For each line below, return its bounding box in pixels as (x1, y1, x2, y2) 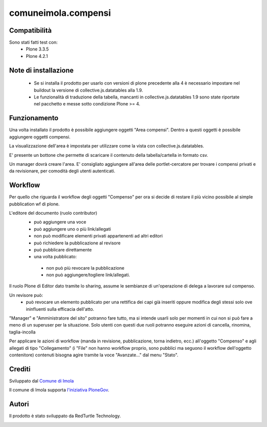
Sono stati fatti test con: (9, 40, 58, 46)
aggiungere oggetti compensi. (9, 134, 71, 140)
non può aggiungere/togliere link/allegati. (46, 272, 131, 278)
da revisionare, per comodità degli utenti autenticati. (9, 168, 116, 174)
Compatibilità (9, 26, 52, 35)
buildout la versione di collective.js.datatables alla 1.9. (34, 87, 143, 93)
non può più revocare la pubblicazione (46, 265, 125, 271)
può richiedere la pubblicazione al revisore (34, 240, 121, 246)
